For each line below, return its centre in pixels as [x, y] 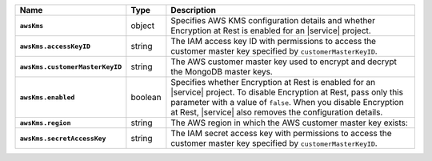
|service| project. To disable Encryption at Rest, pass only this [287, 92]
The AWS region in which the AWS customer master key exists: [289, 123]
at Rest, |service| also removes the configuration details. [277, 112]
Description [193, 10]
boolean [146, 97]
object [143, 26]
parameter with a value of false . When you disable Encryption [287, 102]
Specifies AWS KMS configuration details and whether [273, 20]
